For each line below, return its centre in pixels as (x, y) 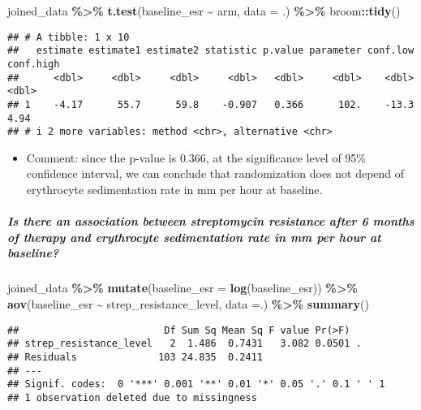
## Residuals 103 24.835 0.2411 (135, 357)
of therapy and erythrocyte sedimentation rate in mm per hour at (194, 237)
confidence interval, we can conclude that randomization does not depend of (215, 173)
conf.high (34, 64)
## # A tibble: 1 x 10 (69, 37)
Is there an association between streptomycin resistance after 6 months (211, 221)
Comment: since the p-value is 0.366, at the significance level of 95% (196, 157)
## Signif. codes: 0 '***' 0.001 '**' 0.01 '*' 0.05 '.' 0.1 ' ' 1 (196, 384)
